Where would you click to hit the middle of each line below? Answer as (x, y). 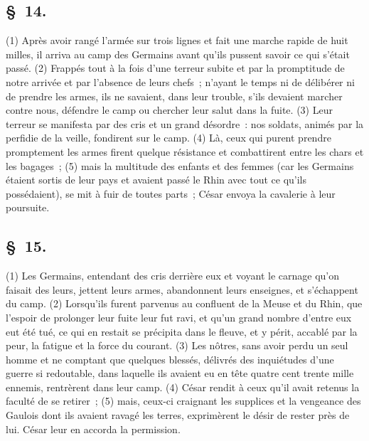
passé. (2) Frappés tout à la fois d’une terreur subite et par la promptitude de (175, 68)
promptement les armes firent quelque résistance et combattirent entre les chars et (185, 151)
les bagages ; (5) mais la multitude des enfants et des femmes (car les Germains (180, 165)
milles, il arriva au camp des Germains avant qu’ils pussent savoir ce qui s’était (178, 54)
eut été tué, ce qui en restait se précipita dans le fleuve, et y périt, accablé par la (182, 331)
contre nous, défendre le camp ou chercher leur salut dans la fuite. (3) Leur (169, 110)
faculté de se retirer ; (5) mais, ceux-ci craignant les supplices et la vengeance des (183, 401)
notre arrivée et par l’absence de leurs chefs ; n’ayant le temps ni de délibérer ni (180, 81)
